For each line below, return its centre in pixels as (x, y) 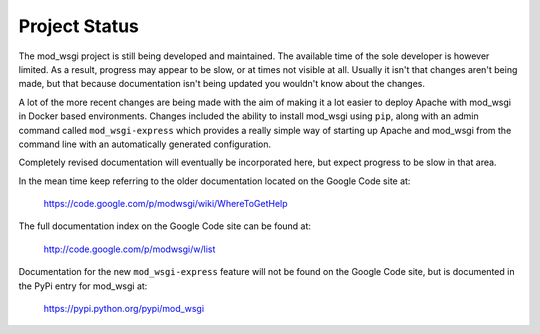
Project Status (79, 26)
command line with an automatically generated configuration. (145, 144)
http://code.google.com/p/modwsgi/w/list (129, 249)
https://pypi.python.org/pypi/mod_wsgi (124, 309)
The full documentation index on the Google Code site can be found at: (165, 226)
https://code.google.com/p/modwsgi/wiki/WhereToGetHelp (166, 204)
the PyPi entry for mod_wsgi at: (83, 286)
